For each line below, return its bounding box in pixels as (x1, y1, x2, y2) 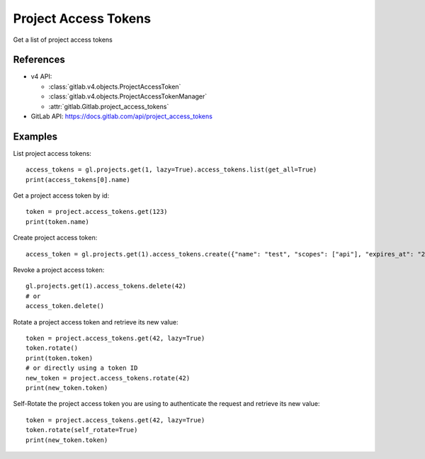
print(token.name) (25, 217, 90, 226)
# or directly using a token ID (25, 364, 138, 372)
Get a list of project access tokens (13, 35, 113, 44)
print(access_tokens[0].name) (25, 176, 131, 183)
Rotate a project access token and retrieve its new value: (13, 317, 178, 326)
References (13, 54, 65, 66)
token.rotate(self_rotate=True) (25, 426, 138, 434)
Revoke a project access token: (13, 266, 105, 274)
